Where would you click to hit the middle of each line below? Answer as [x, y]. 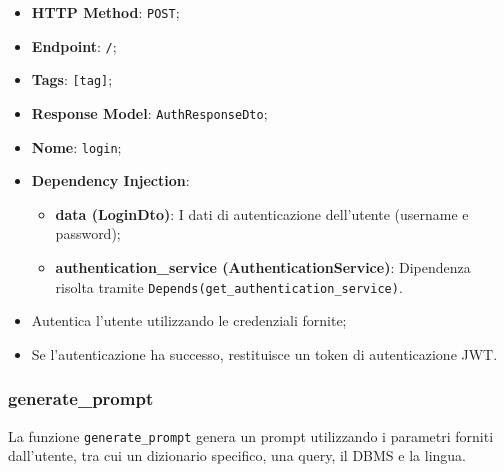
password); [88, 233]
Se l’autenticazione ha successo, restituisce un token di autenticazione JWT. [264, 353]
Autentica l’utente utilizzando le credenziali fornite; [189, 320]
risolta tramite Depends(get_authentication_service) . [229, 286]
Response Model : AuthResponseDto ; [149, 112]
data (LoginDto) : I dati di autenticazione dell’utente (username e [262, 213]
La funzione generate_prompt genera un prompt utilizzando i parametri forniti [251, 435]
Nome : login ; [76, 146]
